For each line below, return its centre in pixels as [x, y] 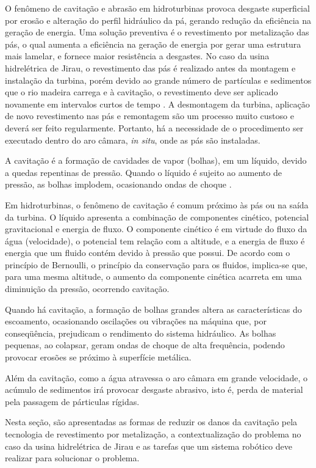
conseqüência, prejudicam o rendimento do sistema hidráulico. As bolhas [141, 333]
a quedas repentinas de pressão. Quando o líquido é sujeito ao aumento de [143, 172]
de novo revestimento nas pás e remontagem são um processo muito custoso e [149, 116]
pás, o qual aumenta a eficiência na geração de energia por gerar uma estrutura [153, 44]
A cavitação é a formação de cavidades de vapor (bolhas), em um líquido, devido [156, 160]
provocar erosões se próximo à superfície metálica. [98, 357]
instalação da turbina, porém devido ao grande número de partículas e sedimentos [158, 80]
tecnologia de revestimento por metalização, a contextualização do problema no [153, 434]
